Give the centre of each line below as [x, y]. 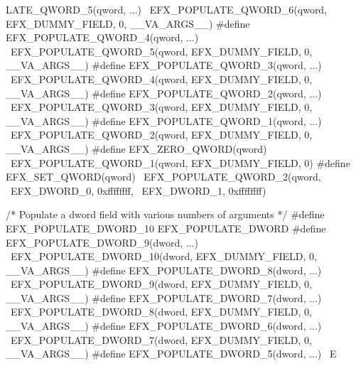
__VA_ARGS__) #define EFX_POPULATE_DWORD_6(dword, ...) [164, 326]
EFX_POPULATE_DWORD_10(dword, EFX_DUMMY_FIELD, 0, [164, 256]
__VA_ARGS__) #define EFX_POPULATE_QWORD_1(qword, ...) [164, 120]
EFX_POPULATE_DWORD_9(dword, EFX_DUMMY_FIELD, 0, [161, 284]
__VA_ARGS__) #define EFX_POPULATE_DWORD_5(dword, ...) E [171, 354]
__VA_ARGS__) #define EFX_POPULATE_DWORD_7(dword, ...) [164, 297]
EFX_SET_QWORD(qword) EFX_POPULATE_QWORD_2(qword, [163, 177]
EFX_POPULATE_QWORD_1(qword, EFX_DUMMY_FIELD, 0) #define [180, 162]
